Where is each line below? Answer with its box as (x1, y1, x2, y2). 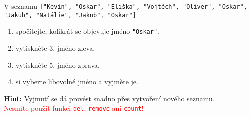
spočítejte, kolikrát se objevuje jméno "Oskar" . (15, 26, 159, 36)
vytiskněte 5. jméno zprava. (15, 59, 100, 70)
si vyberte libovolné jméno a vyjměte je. (15, 76, 138, 87)
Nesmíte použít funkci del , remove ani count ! (4, 103, 144, 113)
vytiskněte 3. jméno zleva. (15, 42, 95, 53)
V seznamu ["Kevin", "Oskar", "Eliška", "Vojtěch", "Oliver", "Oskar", (4, 1, 247, 11)
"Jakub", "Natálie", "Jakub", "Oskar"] (4, 11, 136, 19)
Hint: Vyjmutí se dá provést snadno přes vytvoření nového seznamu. (4, 93, 215, 103)
